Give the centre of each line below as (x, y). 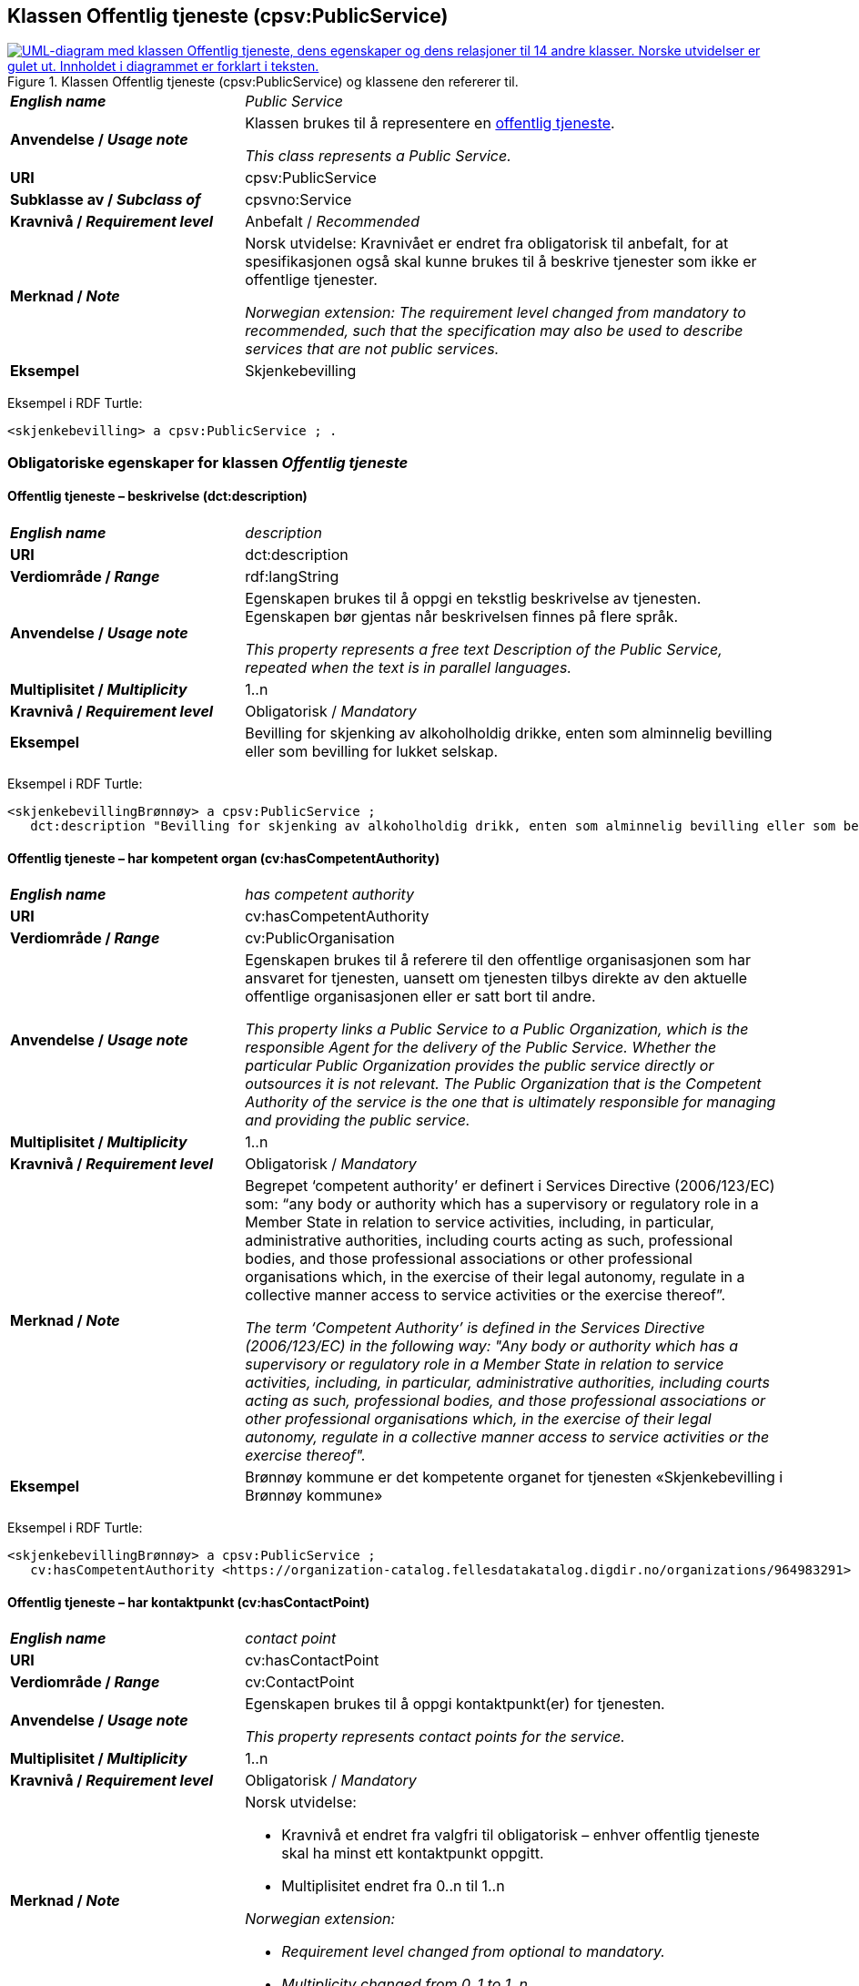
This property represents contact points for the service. (435, 1737)
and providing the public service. (358, 1120)
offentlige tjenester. (311, 280)
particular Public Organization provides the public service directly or (480, 1066)
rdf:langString (292, 577)
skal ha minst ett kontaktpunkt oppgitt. (413, 1854)
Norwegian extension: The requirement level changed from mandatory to (495, 313)
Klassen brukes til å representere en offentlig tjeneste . (430, 123)
